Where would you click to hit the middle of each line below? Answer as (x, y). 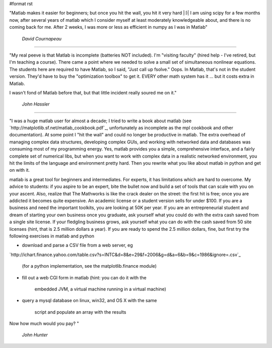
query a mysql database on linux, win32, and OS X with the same (89, 301)
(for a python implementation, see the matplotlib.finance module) (89, 266)
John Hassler (36, 104)
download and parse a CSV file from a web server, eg (77, 245)
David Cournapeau (42, 38)
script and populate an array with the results (80, 312)
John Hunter (35, 335)
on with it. (20, 170)
